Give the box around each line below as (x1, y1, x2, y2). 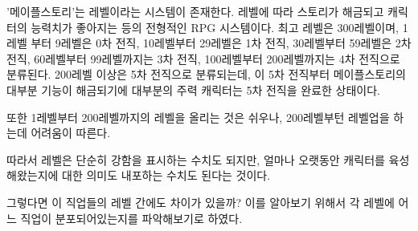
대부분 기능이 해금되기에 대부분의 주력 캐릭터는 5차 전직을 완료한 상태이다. (6, 81, 381, 98)
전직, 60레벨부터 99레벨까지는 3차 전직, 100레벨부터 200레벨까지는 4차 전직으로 (6, 50, 400, 67)
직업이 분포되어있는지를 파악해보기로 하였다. (20, 209, 243, 226)
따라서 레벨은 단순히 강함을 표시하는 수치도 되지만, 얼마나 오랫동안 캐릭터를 (6, 151, 385, 168)
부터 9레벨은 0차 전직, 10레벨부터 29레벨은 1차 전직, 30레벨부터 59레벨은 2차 (31, 34, 412, 51)
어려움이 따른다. (31, 124, 111, 141)
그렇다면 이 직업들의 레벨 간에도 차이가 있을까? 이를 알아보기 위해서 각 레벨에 (6, 193, 395, 210)
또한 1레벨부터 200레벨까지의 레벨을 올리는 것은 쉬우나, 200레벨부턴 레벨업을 (6, 108, 390, 125)
